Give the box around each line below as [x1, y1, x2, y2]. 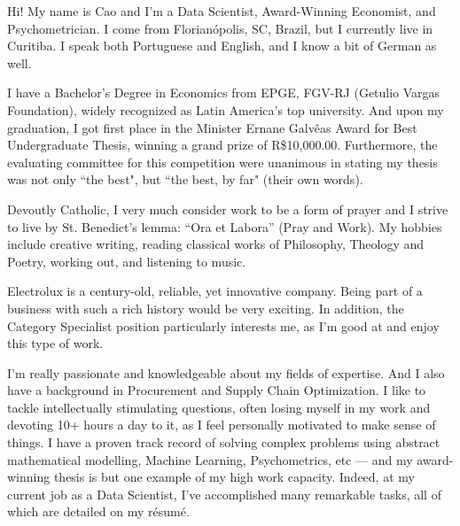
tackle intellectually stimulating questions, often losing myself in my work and [7, 398, 431, 416]
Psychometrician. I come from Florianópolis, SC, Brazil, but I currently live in [7, 19, 433, 37]
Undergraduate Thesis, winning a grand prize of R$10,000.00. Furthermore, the [7, 135, 438, 154]
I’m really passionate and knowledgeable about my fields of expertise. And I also [7, 363, 445, 382]
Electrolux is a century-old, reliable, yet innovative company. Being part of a [7, 282, 423, 300]
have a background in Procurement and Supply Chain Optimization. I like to [7, 381, 426, 399]
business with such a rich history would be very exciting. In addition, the [7, 298, 404, 317]
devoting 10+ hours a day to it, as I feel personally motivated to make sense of [7, 415, 436, 434]
